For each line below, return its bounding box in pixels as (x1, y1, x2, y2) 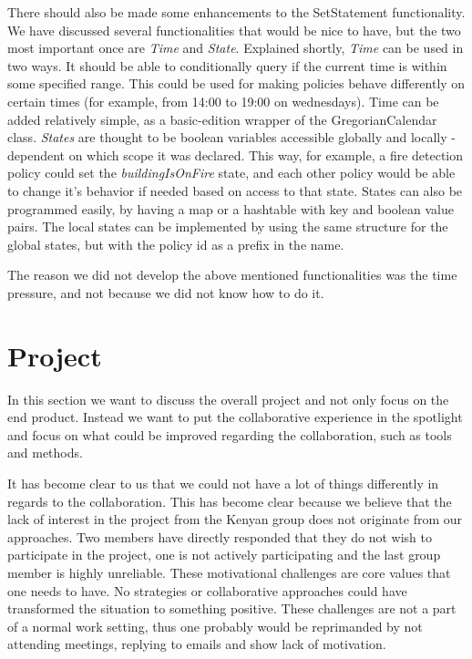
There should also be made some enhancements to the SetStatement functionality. (7, 3, 466, 21)
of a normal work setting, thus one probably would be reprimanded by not (7, 616, 423, 635)
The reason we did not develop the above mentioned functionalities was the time (7, 265, 457, 284)
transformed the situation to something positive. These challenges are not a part (7, 599, 457, 618)
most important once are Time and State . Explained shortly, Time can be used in (7, 38, 464, 57)
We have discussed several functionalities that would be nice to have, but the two (7, 20, 461, 39)
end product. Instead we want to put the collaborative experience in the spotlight (7, 407, 463, 427)
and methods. (7, 443, 83, 462)
